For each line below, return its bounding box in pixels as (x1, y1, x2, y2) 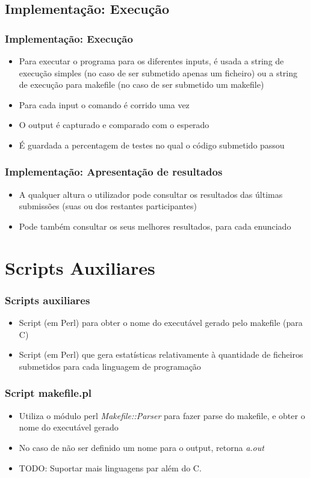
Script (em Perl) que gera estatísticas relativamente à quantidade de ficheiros (19, 348, 303, 361)
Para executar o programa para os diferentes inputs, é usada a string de (19, 55, 284, 67)
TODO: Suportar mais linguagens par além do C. (19, 461, 202, 474)
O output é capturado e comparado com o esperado (19, 118, 209, 131)
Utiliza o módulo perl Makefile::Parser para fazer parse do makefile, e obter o (19, 409, 305, 421)
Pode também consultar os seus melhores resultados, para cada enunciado (19, 219, 291, 232)
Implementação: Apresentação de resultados (5, 164, 223, 179)
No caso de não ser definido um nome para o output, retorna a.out (19, 441, 264, 453)
